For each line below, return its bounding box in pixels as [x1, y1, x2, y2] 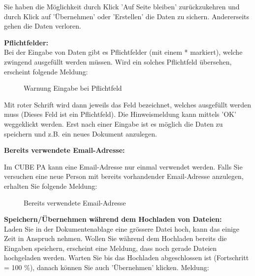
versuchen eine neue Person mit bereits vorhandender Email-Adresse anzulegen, [4, 171, 244, 181]
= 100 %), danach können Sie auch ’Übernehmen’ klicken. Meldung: [4, 262, 209, 273]
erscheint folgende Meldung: [4, 66, 88, 76]
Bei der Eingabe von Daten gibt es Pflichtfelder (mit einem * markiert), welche [4, 47, 243, 57]
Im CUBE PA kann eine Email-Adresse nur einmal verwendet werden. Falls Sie [4, 161, 243, 172]
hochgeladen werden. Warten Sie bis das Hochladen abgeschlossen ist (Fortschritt [4, 252, 249, 263]
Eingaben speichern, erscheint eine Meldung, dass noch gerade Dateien [4, 242, 217, 253]
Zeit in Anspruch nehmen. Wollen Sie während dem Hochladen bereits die [4, 233, 227, 243]
